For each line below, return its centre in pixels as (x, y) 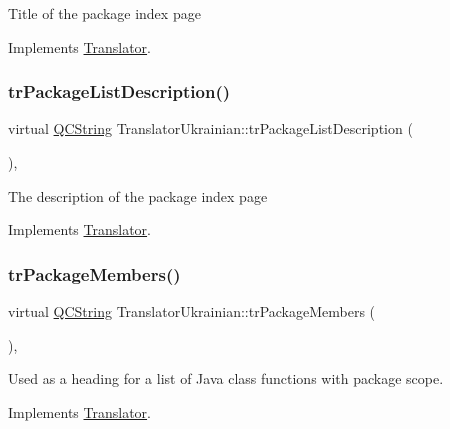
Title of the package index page (104, 13)
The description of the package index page (138, 195)
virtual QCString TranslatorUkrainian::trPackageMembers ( (192, 311)
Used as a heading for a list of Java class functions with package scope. (226, 378)
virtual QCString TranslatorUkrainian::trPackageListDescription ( (210, 128)
